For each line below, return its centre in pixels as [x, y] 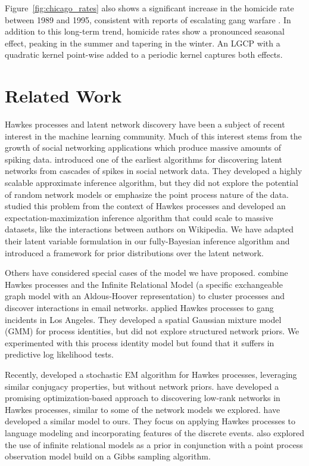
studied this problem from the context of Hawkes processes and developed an [145, 206]
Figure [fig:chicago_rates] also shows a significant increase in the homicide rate [149, 8]
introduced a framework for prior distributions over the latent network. [134, 252]
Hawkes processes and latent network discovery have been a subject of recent [145, 124]
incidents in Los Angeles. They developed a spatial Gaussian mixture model [143, 319]
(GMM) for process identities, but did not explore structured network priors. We [152, 331]
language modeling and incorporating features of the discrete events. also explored [154, 432]
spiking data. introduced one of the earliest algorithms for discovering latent [144, 159]
